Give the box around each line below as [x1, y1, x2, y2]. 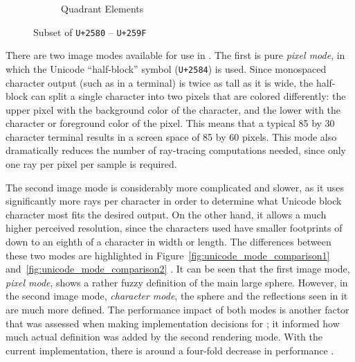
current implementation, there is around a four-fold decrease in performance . [6, 343, 334, 357]
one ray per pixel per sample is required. [6, 157, 177, 171]
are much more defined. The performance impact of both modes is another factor [6, 302, 349, 316]
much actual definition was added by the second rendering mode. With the [6, 329, 322, 344]
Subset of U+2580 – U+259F [33, 24, 147, 39]
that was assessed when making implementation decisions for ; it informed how [6, 316, 340, 330]
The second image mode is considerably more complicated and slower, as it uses [6, 180, 345, 194]
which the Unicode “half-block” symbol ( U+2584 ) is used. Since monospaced [6, 61, 327, 76]
